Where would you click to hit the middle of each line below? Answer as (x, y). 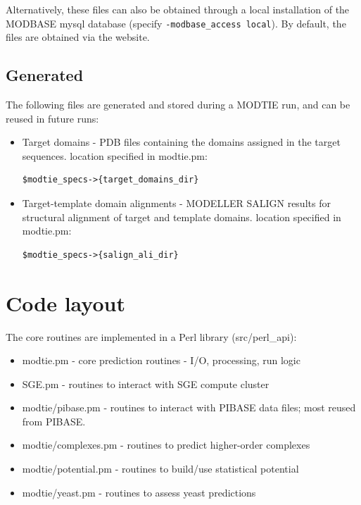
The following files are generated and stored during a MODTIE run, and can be (178, 105)
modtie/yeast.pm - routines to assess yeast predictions (139, 492)
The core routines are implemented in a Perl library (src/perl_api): (151, 336)
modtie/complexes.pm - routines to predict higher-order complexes (166, 445)
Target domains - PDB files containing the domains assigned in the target (181, 142)
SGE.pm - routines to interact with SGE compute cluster (146, 384)
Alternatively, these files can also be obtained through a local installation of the (178, 9)
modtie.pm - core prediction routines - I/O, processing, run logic (161, 360)
